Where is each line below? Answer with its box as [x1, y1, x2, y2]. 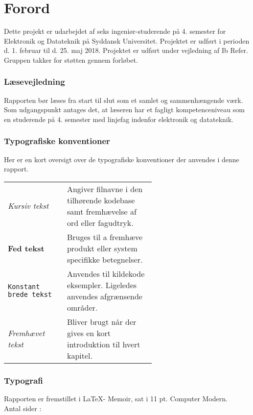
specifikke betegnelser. [67, 253, 143, 265]
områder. [67, 301, 98, 313]
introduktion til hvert [67, 338, 140, 350]
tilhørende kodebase [67, 194, 135, 206]
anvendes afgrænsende [67, 290, 142, 302]
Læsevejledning [4, 75, 65, 88]
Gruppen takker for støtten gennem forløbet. [4, 54, 138, 65]
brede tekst [8, 290, 52, 298]
